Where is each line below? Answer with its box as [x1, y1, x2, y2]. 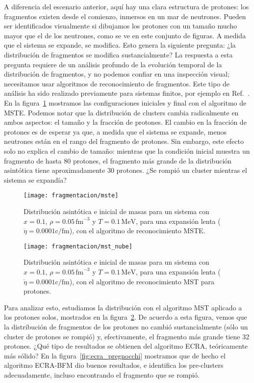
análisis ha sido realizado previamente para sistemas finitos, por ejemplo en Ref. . [4, 88, 250, 98]
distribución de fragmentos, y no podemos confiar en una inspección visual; [4, 69, 229, 79]
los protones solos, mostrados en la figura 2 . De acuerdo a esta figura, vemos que [4, 312, 247, 322]
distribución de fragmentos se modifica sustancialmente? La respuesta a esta [4, 49, 233, 59]
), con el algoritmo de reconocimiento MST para [69, 276, 214, 286]
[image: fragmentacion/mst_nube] [24, 243, 132, 250]
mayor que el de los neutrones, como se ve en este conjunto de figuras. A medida [4, 30, 246, 40]
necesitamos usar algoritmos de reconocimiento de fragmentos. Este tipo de [4, 78, 230, 88]
